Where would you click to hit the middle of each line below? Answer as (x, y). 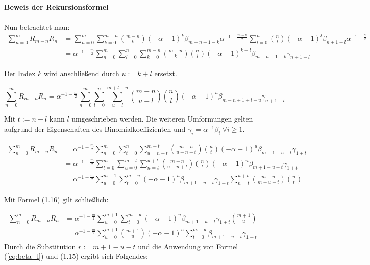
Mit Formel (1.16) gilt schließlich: (56, 199)
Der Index (20, 73)
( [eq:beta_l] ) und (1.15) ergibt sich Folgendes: (76, 256)
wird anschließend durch (81, 73)
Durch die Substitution (40, 246)
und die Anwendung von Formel (188, 246)
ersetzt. (166, 73)
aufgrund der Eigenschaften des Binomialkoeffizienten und (95, 128)
